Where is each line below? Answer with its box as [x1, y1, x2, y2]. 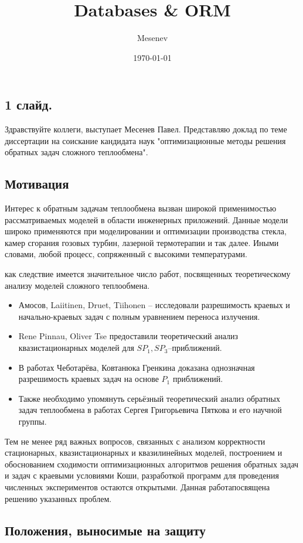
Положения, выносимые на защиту [5, 521, 206, 539]
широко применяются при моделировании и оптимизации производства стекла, [5, 225, 287, 237]
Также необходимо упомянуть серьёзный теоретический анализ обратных [18, 392, 280, 404]
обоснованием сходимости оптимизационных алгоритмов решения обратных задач [5, 457, 299, 470]
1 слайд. [5, 95, 53, 114]
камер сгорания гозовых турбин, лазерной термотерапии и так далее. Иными [5, 236, 279, 248]
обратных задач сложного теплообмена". [5, 146, 148, 158]
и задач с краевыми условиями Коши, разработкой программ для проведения [5, 469, 279, 481]
